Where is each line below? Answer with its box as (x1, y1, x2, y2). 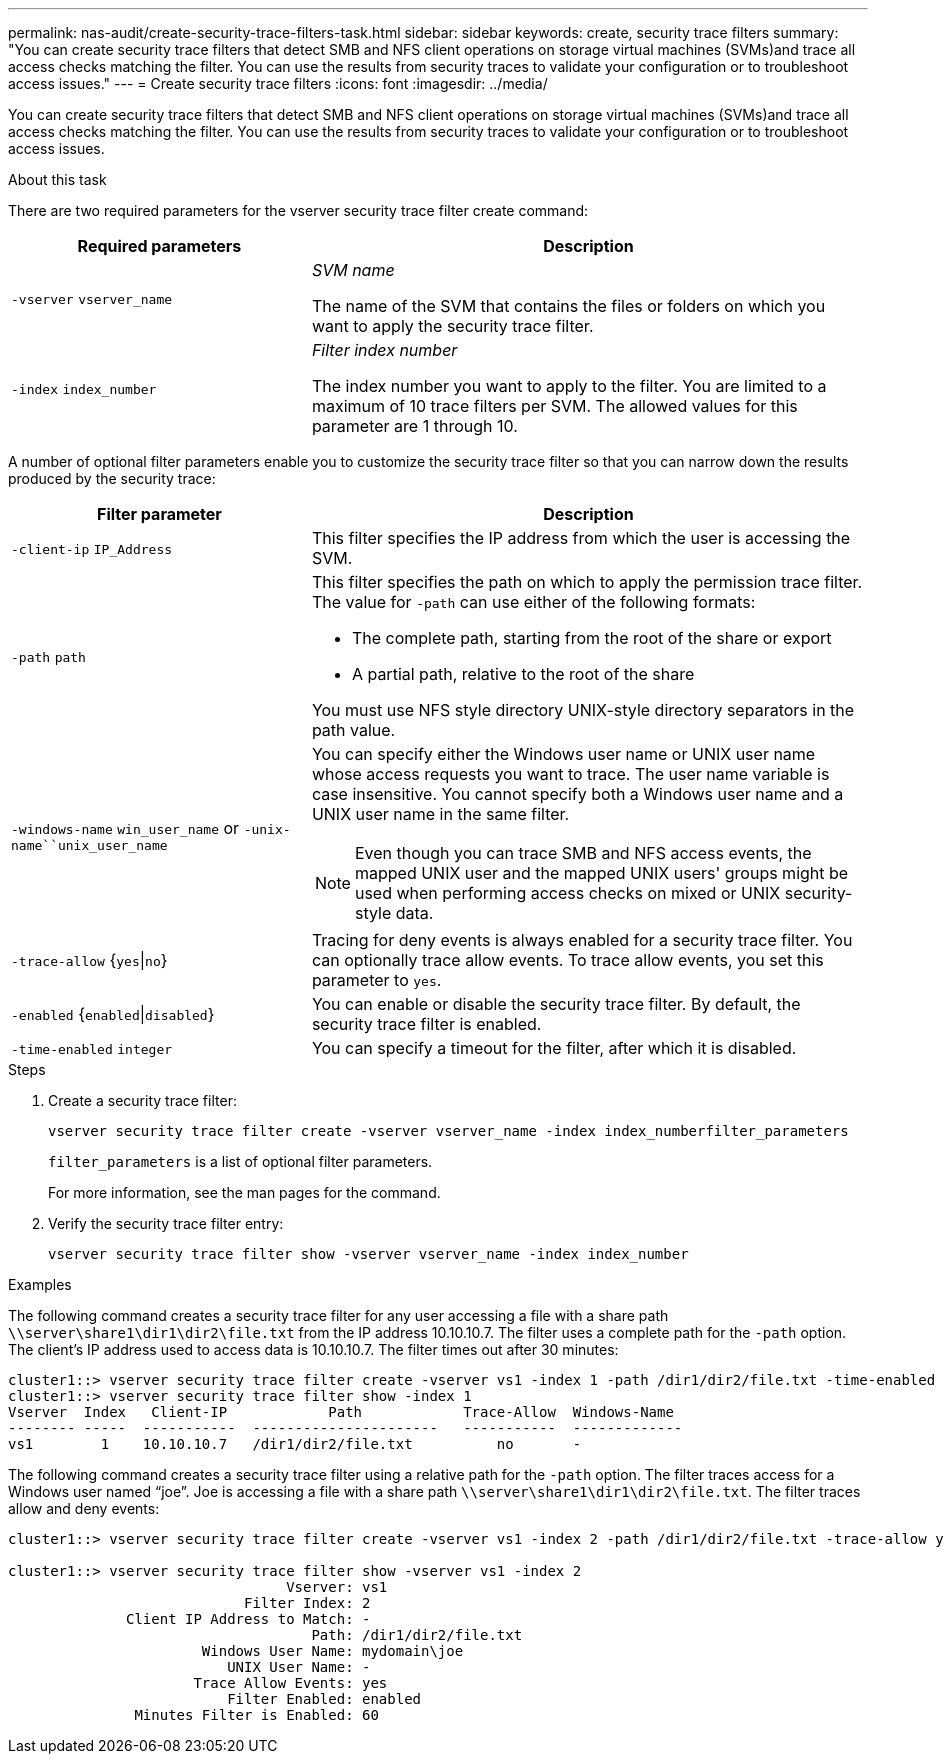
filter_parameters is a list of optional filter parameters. (48, 1153, 433, 1170)
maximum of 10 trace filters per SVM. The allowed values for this (311, 396, 798, 416)
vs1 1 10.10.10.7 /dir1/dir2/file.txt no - (8, 1436, 582, 1452)
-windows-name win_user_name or (11, 817, 240, 838)
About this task (8, 171, 107, 188)
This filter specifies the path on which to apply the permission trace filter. (311, 572, 863, 592)
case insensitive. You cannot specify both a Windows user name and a (311, 784, 844, 804)
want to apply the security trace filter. (311, 316, 594, 336)
